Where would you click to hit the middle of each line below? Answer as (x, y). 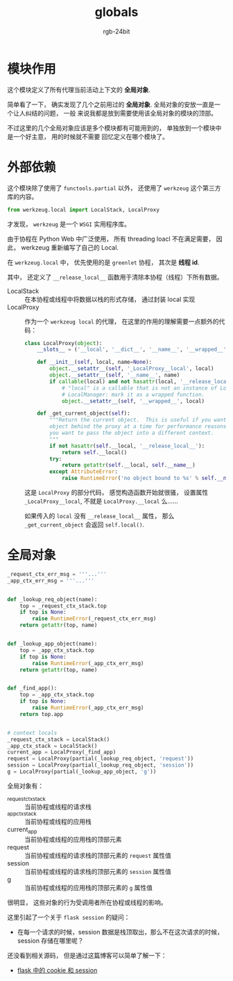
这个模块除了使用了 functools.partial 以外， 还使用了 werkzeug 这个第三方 (114, 188)
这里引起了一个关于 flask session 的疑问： (69, 917)
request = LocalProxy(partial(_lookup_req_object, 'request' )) (101, 759)
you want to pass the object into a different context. (132, 433)
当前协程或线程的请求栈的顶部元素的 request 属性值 (98, 855)
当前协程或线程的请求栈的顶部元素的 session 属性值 (98, 871)
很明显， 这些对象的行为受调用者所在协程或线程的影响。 (87, 902)
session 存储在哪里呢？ (51, 941)
